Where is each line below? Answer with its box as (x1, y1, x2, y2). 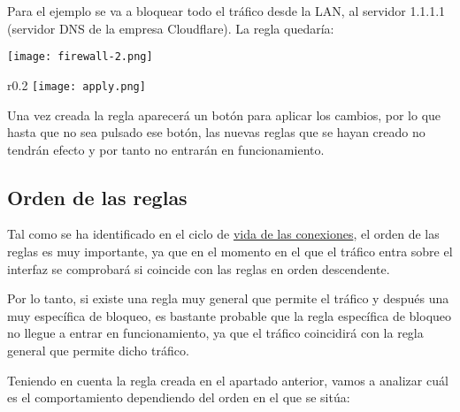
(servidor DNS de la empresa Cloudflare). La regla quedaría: (7, 19, 334, 37)
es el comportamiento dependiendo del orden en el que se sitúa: (7, 388, 350, 407)
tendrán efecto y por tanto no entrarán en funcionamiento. (7, 140, 325, 158)
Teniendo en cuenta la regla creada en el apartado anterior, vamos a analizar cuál (7, 370, 448, 389)
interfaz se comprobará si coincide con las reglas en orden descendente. (7, 259, 390, 278)
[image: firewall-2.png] (7, 50, 153, 64)
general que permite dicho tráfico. (7, 341, 189, 360)
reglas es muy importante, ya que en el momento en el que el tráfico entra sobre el (7, 242, 453, 261)
